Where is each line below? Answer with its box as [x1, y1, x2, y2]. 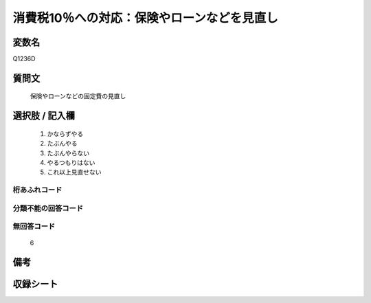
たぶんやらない [47, 148, 89, 157]
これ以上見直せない [47, 168, 102, 177]
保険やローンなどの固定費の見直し [30, 92, 126, 100]
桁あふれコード [12, 186, 63, 195]
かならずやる [47, 129, 84, 137]
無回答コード [12, 222, 56, 232]
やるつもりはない [47, 159, 95, 167]
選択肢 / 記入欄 [12, 110, 76, 122]
